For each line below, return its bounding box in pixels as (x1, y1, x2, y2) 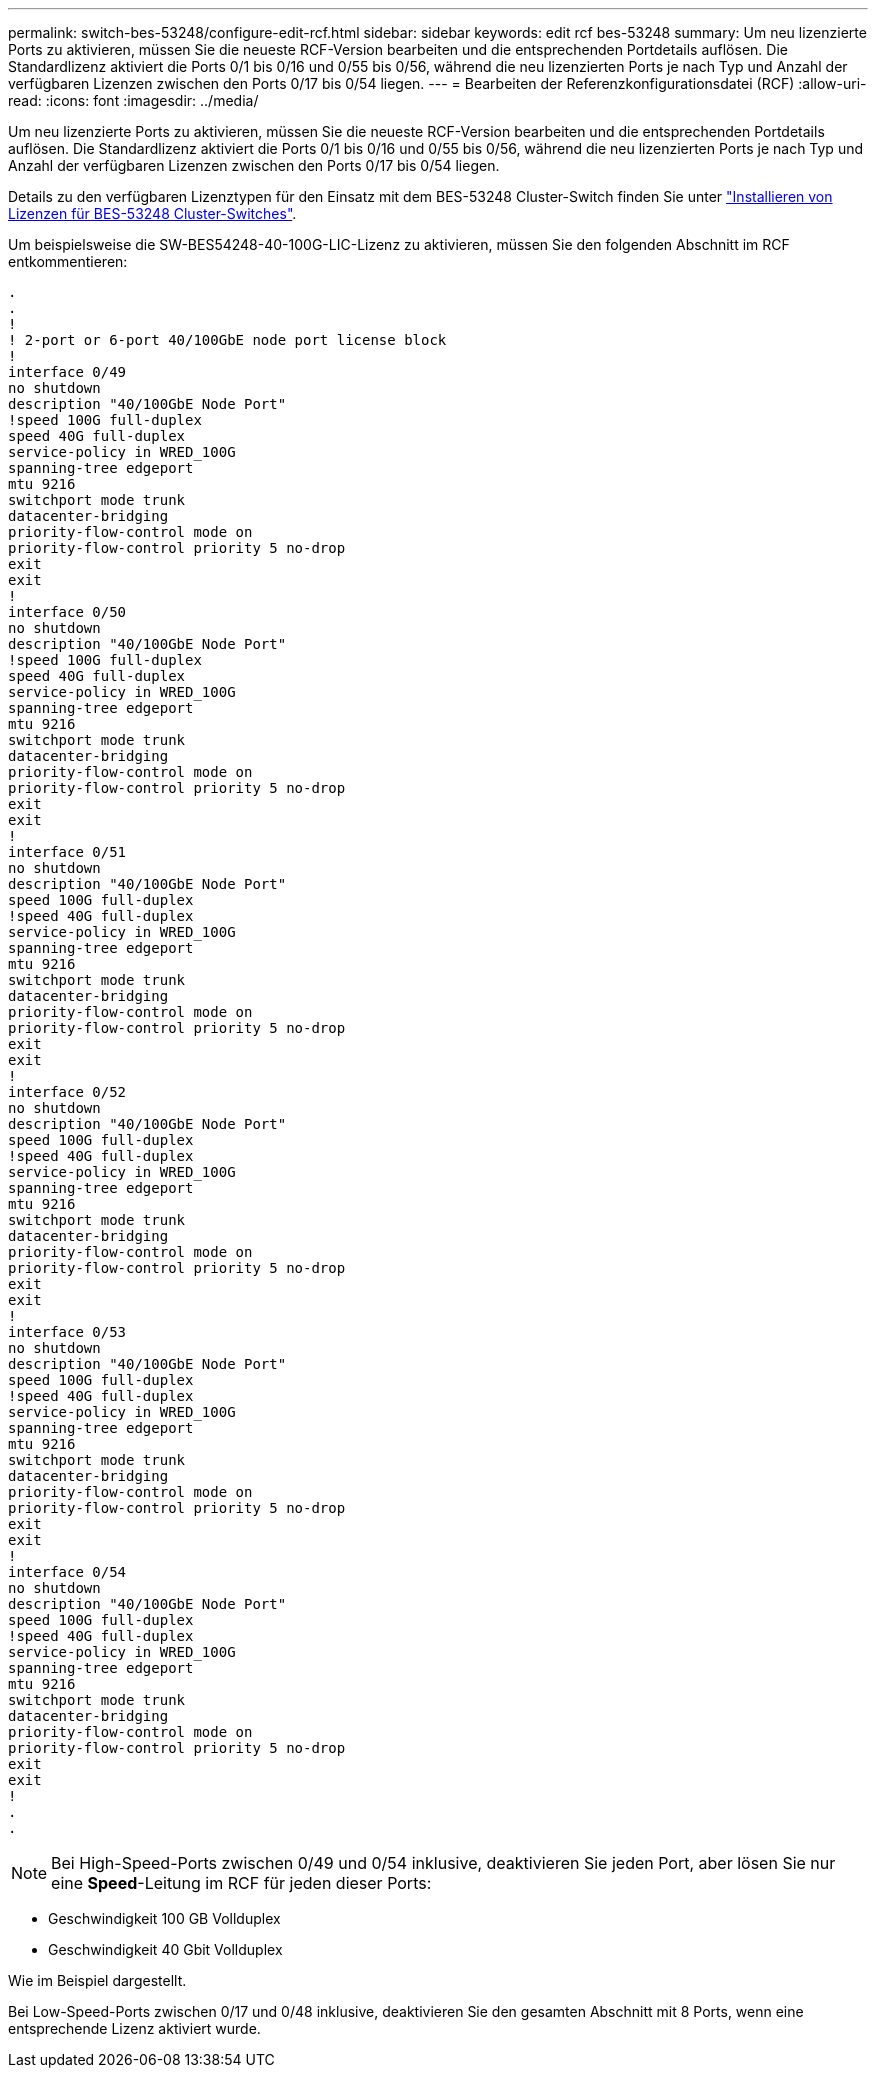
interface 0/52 (8, 1084, 127, 1100)
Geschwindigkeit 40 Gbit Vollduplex (48, 1941, 283, 1958)
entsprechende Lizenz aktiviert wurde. (8, 2020, 261, 2037)
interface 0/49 (8, 364, 127, 380)
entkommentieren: (8, 253, 128, 270)
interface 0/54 (8, 1564, 127, 1580)
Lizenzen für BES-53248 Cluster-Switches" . (8, 205, 297, 222)
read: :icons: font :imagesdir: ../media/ (8, 92, 259, 109)
